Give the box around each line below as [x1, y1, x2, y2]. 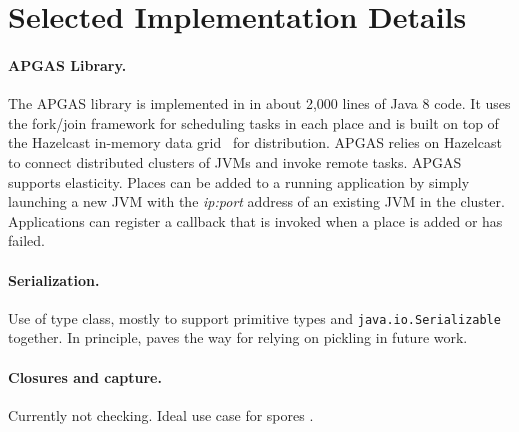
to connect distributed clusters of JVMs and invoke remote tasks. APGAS [8, 151, 462, 172]
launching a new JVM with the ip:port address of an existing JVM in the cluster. [8, 191, 505, 212]
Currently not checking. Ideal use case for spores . [8, 404, 314, 425]
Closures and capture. [8, 366, 162, 387]
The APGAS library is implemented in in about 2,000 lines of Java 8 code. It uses [8, 93, 511, 114]
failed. [8, 230, 45, 251]
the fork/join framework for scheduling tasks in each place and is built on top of [8, 112, 499, 133]
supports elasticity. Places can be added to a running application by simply [8, 171, 470, 192]
